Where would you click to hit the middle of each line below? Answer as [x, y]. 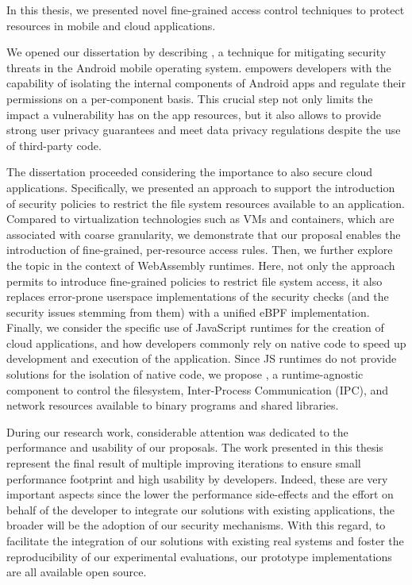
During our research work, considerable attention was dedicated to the [177, 431]
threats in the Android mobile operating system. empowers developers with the [199, 67]
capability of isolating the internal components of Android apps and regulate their [206, 83]
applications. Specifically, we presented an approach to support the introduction [201, 187]
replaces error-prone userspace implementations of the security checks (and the [198, 296]
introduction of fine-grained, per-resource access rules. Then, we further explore [200, 250]
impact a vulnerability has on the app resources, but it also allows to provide [194, 114]
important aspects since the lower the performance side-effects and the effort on [200, 494]
